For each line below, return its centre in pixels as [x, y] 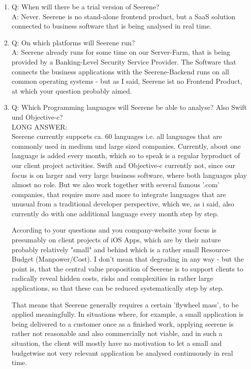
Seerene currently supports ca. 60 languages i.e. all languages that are [117, 136]
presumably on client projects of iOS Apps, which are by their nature [116, 240]
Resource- [216, 249]
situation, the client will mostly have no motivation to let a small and [117, 343]
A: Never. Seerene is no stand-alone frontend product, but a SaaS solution [124, 16]
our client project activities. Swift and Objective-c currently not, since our [123, 165]
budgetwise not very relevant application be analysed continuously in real [122, 352]
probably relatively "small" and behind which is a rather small [105, 249]
